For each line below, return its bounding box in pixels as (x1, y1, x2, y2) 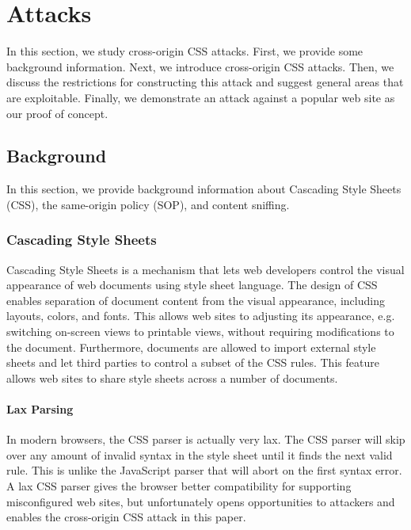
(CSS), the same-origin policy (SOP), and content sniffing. (6, 196, 290, 212)
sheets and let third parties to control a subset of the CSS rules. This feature (6, 354, 379, 371)
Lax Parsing (6, 401, 74, 418)
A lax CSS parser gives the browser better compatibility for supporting (6, 478, 352, 494)
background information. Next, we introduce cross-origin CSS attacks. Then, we (6, 58, 394, 74)
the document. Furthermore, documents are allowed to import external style (6, 338, 376, 355)
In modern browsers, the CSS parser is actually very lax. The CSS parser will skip (6, 431, 405, 448)
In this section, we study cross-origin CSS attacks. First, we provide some (6, 43, 363, 59)
